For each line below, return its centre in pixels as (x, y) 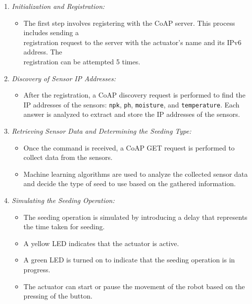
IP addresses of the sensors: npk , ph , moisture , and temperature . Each (131, 104)
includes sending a (51, 32)
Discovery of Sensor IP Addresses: (64, 78)
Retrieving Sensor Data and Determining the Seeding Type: (101, 131)
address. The (43, 52)
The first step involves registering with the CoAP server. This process (129, 23)
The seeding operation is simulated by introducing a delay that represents (135, 217)
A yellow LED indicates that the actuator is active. (101, 243)
